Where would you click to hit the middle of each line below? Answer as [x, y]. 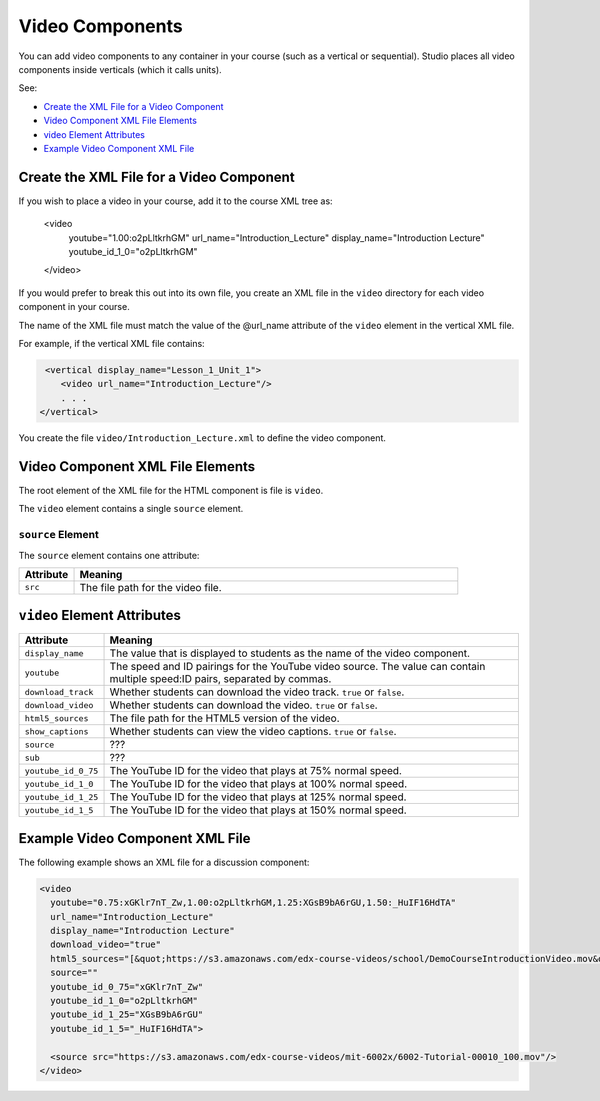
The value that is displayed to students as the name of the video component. [289, 653]
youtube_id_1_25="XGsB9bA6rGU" [127, 1014]
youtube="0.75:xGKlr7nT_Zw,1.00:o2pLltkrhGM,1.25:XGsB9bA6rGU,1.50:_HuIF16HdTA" [253, 903]
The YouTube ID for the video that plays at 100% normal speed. [258, 784]
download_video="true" [106, 944]
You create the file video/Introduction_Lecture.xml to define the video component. [202, 438]
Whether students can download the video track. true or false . [257, 692]
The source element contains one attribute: [109, 555]
